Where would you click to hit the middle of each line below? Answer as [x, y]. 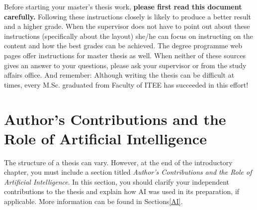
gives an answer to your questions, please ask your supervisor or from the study [125, 65]
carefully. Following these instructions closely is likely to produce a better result [128, 16]
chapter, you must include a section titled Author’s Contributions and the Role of [128, 172]
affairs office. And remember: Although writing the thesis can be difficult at [119, 75]
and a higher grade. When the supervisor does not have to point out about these [127, 26]
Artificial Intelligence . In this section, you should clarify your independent [117, 181]
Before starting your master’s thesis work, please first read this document [123, 6]
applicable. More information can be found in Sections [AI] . [93, 201]
